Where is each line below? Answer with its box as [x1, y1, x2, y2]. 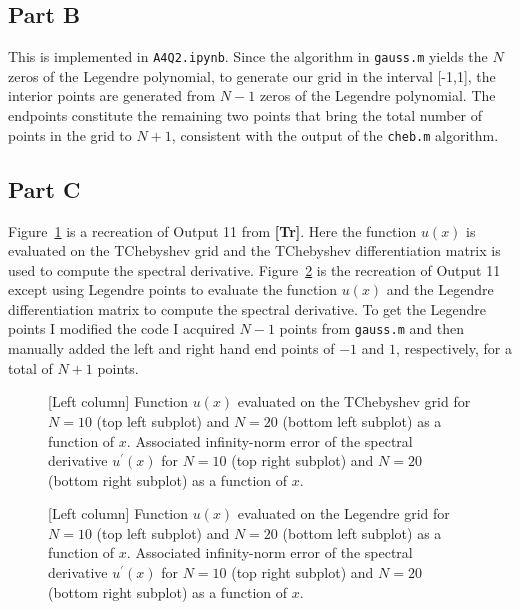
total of [8, 357, 53, 378]
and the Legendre [386, 279, 494, 300]
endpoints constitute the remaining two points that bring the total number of [8, 105, 483, 126]
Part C [8, 173, 81, 204]
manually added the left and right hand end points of [8, 338, 335, 359]
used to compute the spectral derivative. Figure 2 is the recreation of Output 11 [8, 259, 501, 280]
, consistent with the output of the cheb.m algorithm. [171, 124, 499, 145]
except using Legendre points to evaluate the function [8, 279, 337, 300]
